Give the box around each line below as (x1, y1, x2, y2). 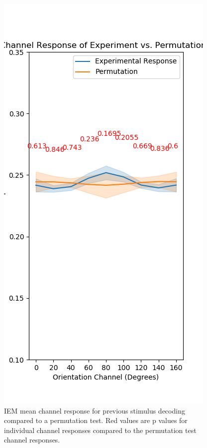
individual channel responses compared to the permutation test (4, 425, 197, 435)
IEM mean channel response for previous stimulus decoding (4, 405, 185, 416)
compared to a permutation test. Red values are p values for (4, 415, 188, 426)
